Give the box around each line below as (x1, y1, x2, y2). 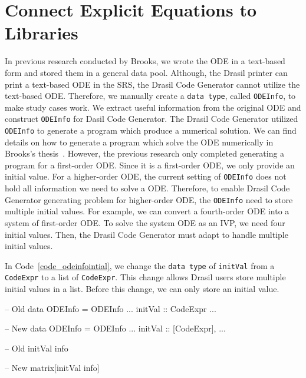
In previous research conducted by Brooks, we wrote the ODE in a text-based (5, 55, 285, 67)
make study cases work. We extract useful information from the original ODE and (5, 101, 301, 113)
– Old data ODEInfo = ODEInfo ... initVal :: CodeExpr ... (5, 302, 216, 314)
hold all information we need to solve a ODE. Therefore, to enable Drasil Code (5, 182, 290, 194)
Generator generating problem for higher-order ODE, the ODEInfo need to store (5, 193, 293, 205)
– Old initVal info (5, 341, 68, 354)
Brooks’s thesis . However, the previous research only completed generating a (5, 147, 285, 160)
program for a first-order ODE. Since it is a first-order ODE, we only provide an (5, 158, 295, 171)
